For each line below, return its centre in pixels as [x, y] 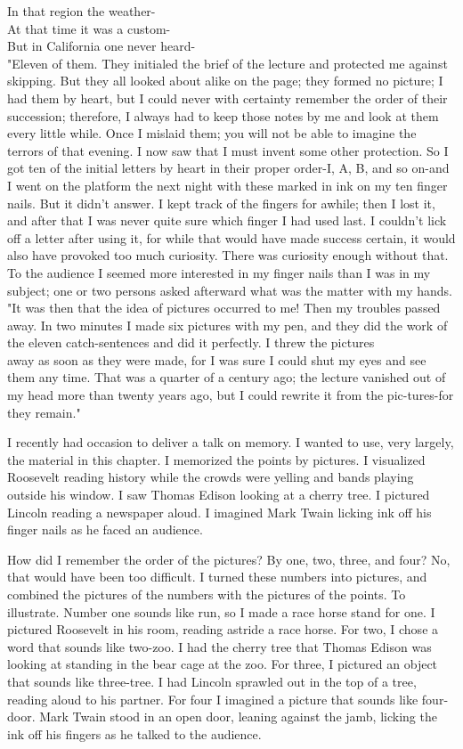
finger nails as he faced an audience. [105, 529]
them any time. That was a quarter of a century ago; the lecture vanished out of [227, 377]
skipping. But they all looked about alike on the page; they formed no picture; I [225, 81]
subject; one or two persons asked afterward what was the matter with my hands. [230, 290]
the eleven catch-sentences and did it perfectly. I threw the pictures [191, 342]
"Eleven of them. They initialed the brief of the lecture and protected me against [227, 63]
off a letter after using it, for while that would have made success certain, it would [231, 237]
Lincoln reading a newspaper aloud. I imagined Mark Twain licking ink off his [219, 512]
